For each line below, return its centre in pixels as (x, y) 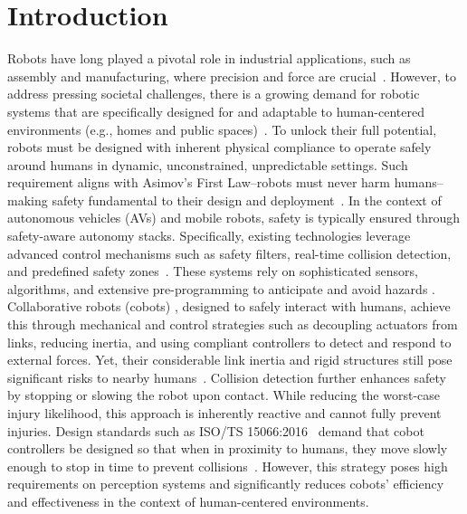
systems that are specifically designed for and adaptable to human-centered (216, 111)
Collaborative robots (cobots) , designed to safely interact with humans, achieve (229, 306)
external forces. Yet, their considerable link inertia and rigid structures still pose (230, 360)
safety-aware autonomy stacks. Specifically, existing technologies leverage (209, 236)
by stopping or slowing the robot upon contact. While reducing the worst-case (224, 395)
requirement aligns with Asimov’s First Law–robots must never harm (199, 182)
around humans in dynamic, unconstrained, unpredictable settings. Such (208, 164)
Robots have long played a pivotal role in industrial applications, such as (209, 58)
